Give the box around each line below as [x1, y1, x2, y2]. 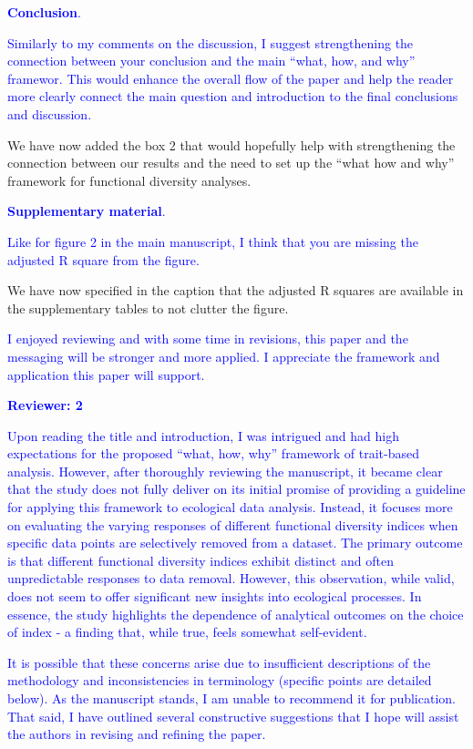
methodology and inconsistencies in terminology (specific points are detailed [7, 671, 432, 690]
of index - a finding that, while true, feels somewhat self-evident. [7, 622, 367, 641]
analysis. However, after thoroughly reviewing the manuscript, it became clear [7, 461, 443, 480]
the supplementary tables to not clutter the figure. [7, 298, 289, 317]
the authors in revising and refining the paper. [7, 724, 266, 744]
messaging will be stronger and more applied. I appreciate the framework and [7, 346, 440, 365]
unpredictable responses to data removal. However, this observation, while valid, [7, 569, 455, 588]
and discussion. [7, 104, 92, 123]
